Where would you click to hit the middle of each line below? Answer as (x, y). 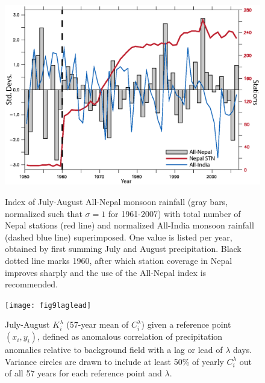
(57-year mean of (98, 324)
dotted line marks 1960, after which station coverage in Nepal (119, 260)
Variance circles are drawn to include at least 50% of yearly (114, 361)
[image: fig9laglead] (48, 305)
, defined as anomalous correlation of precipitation (130, 336)
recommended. (31, 284)
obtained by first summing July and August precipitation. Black (123, 249)
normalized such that (44, 213)
